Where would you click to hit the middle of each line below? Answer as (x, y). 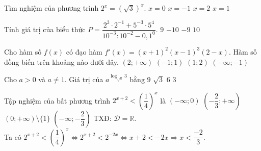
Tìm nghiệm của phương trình (51, 8)
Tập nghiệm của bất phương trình (57, 100)
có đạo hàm (84, 51)
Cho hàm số (23, 51)
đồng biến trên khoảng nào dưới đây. (61, 61)
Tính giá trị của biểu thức (45, 29)
